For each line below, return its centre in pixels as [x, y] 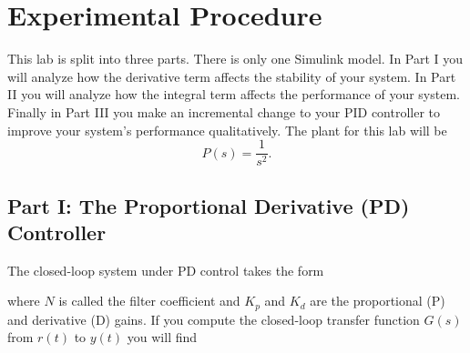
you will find [162, 337]
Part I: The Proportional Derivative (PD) [209, 205]
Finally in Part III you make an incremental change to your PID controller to [224, 111]
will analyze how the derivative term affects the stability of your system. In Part [232, 76]
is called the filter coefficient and [149, 301]
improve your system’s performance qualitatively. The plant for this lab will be [227, 130]
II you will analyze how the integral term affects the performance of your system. [234, 94]
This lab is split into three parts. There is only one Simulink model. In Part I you [235, 59]
